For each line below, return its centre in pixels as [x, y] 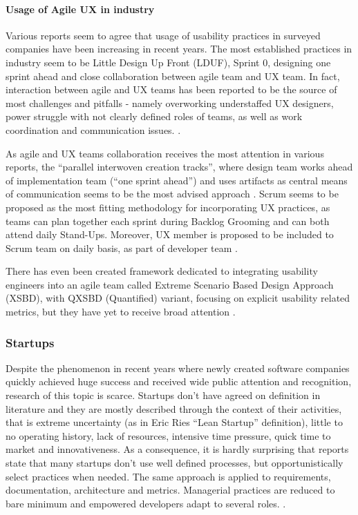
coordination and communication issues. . [93, 129]
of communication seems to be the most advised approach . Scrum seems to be [172, 194]
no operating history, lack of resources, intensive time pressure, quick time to [168, 435]
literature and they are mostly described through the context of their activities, [174, 408]
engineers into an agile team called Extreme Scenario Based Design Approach [170, 284]
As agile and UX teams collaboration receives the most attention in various [165, 153]
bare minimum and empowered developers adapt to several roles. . [146, 503]
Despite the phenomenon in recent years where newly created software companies [178, 368]
